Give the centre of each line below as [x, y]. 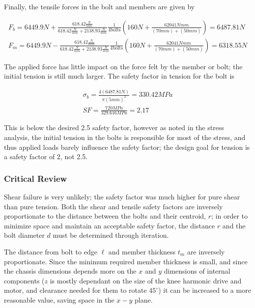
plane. [143, 299]
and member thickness [142, 252]
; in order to [229, 216]
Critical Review [36, 178]
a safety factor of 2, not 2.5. [46, 156]
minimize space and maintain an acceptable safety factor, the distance [110, 225]
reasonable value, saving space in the [59, 299]
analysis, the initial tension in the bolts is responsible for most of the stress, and [125, 137]
